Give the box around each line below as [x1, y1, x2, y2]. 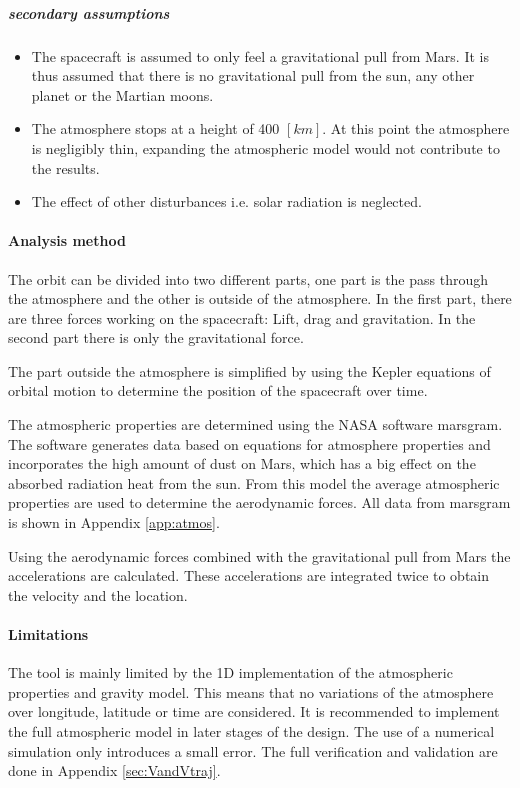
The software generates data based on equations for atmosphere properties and [8, 433, 491, 454]
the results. [31, 157, 100, 178]
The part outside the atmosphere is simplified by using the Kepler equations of [8, 360, 491, 381]
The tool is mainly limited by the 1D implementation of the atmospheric [8, 662, 453, 683]
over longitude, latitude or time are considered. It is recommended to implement [8, 701, 500, 722]
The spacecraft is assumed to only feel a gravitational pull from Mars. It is [31, 45, 489, 66]
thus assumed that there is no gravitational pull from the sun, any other [31, 65, 475, 86]
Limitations [8, 624, 89, 645]
